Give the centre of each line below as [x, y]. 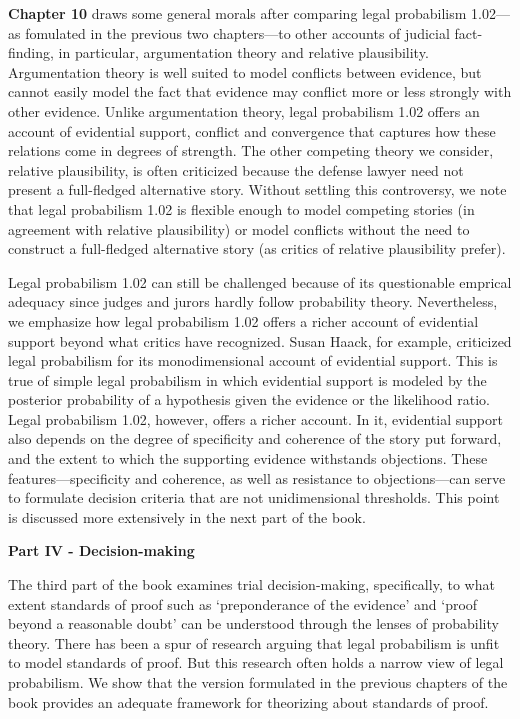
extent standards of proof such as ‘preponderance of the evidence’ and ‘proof [243, 603]
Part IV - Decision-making [101, 550]
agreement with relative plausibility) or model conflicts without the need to [239, 228]
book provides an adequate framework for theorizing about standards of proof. [248, 701]
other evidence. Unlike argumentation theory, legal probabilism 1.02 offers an [244, 110]
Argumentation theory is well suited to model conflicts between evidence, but [245, 71]
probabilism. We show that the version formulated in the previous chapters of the [258, 682]
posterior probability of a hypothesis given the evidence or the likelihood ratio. [249, 399]
